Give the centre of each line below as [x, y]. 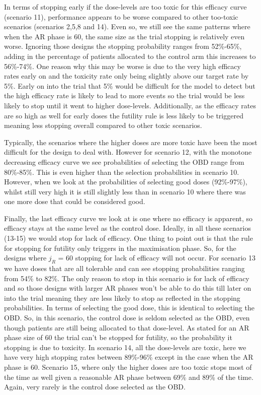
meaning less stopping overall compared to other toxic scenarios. [103, 125]
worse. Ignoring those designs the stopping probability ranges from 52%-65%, [123, 46]
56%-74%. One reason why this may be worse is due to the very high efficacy [122, 66]
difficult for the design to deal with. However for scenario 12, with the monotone [128, 152]
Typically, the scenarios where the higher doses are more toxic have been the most [131, 142]
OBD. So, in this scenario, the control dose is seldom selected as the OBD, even [127, 318]
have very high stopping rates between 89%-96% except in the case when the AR [129, 357]
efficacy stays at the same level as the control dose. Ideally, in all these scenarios [127, 228]
